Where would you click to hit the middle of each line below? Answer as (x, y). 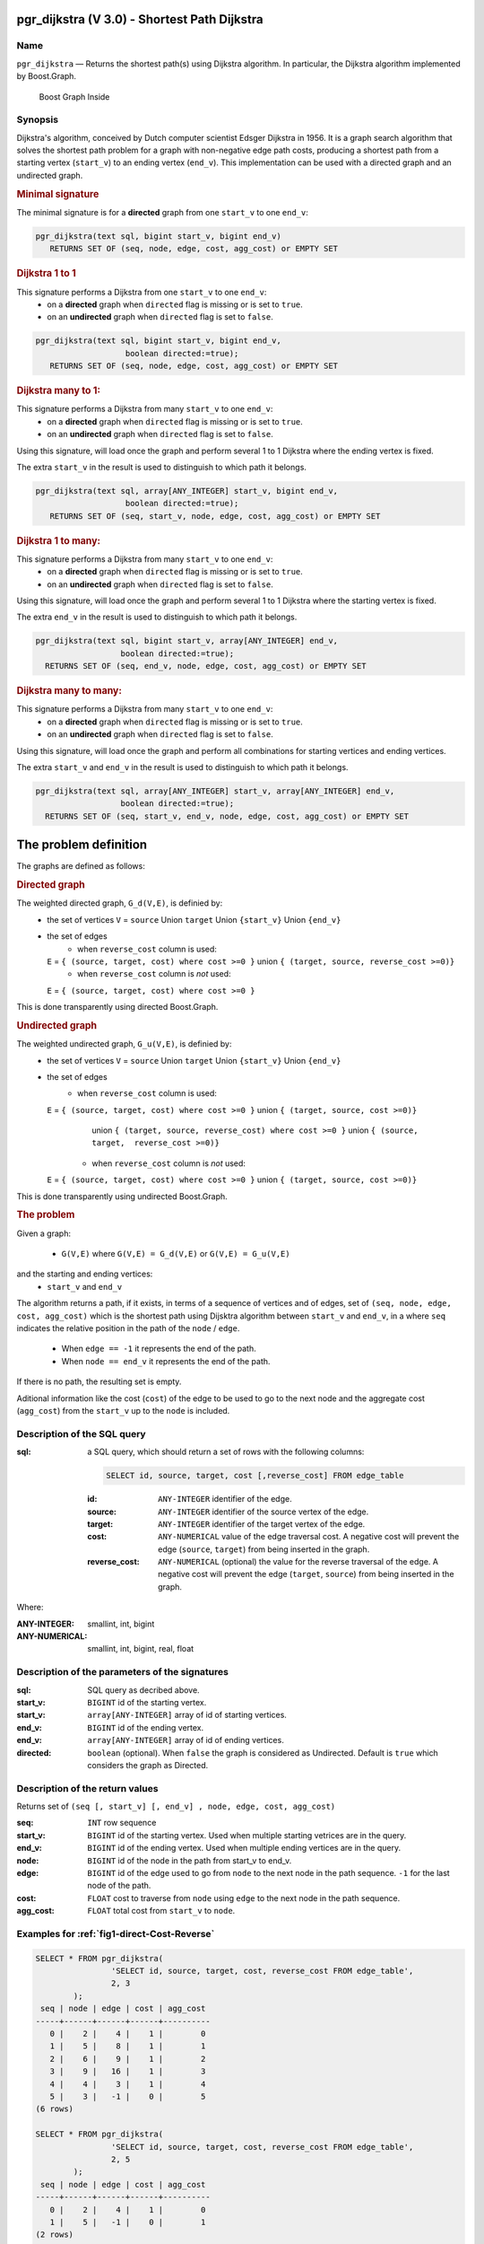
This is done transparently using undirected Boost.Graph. (122, 1196)
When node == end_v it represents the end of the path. (166, 1361)
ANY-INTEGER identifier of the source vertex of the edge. (264, 1512)
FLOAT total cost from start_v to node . (161, 1911)
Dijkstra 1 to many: (59, 540)
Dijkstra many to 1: (59, 390)
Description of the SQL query (82, 1433)
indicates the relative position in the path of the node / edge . (128, 1328)
